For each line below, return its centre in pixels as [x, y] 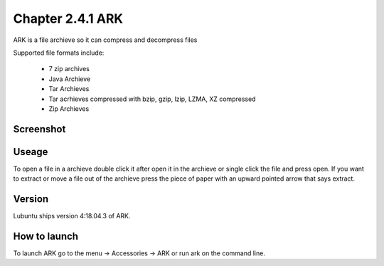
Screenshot [39, 129]
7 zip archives [69, 69]
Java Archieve [70, 79]
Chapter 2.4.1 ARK [68, 18]
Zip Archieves [69, 108]
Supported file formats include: [59, 53]
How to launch [46, 236]
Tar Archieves [69, 89]
